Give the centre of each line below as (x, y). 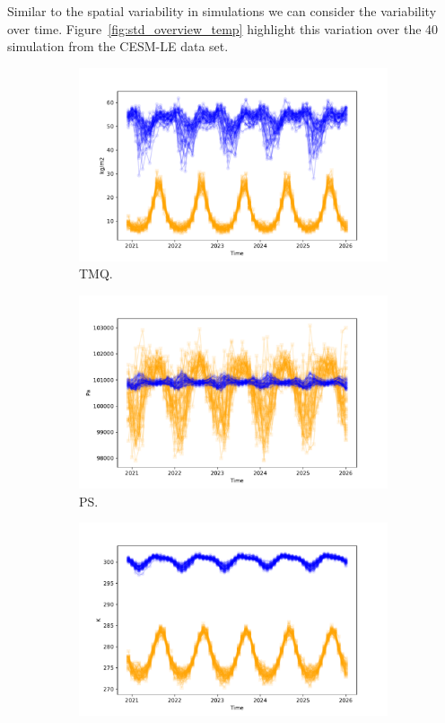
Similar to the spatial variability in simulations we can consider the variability (222, 11)
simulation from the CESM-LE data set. (118, 46)
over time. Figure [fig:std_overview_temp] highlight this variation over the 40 (223, 28)
